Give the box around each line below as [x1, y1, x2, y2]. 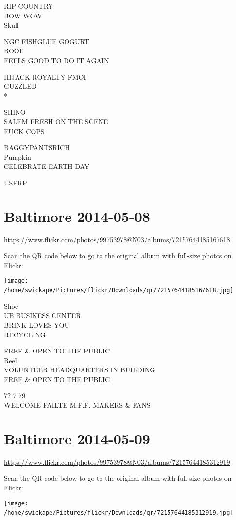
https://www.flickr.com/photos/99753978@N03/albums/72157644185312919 [4, 456, 230, 467]
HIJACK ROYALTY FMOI [4, 71, 86, 82]
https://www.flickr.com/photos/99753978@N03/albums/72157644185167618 [4, 234, 230, 244]
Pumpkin [4, 151, 31, 162]
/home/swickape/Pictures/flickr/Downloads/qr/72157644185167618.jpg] [4, 287, 234, 294]
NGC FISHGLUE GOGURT [4, 36, 89, 46]
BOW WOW [4, 10, 42, 20]
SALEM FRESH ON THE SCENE [4, 116, 108, 126]
